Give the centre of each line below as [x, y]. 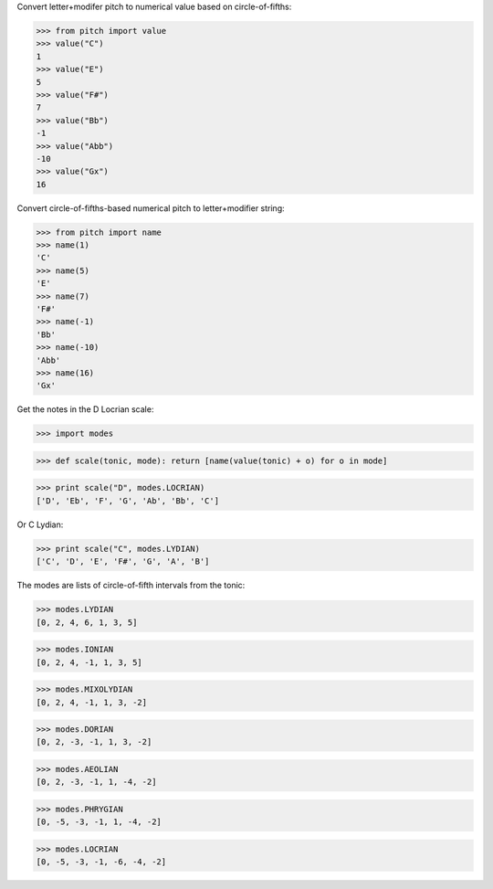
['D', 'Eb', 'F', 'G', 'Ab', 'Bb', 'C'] [127, 501]
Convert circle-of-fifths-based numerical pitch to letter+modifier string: [151, 208]
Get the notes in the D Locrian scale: [85, 409]
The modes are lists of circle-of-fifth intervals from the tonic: [131, 586]
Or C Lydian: [40, 524]
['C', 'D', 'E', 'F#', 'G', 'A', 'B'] [123, 561]
